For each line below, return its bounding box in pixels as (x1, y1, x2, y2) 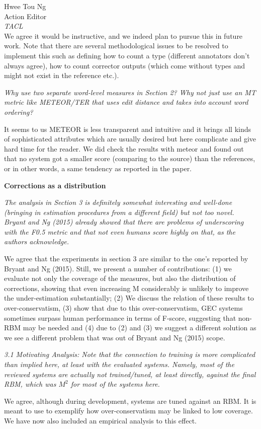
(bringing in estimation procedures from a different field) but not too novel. (4, 206, 234, 217)
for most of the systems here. (70, 379, 160, 389)
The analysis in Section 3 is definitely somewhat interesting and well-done (4, 197, 232, 207)
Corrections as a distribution (4, 180, 106, 190)
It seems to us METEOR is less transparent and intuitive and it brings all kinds (4, 123, 251, 134)
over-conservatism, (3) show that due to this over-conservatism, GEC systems (4, 303, 243, 313)
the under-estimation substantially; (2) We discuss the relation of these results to (4, 293, 254, 303)
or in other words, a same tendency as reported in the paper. (4, 163, 192, 173)
